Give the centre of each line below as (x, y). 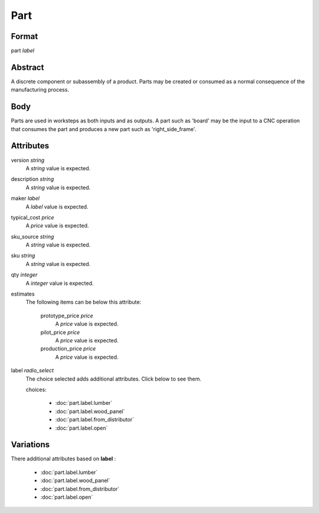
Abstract (27, 67)
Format (25, 36)
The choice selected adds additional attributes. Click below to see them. (114, 379)
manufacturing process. (40, 90)
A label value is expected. (57, 206)
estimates (23, 294)
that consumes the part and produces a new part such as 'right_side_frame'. (104, 129)
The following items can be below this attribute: (84, 302)
